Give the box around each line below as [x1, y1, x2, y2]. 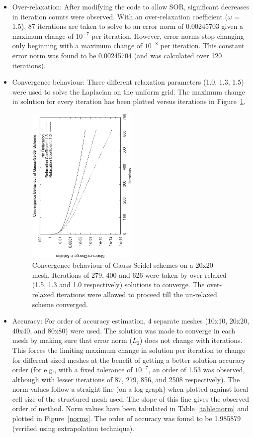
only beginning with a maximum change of [12, 40, 143, 51]
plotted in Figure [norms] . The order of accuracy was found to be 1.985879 [12, 413, 241, 424]
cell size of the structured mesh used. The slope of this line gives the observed [12, 393, 250, 404]
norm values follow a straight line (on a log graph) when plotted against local [12, 384, 249, 394]
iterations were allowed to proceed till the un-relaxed [56, 289, 217, 299]
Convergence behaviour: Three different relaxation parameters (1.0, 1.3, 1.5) [12, 77, 244, 87]
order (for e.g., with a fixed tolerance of [12, 364, 133, 375]
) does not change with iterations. [140, 335, 243, 345]
